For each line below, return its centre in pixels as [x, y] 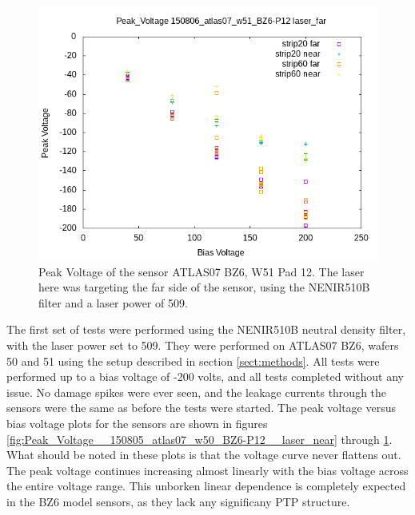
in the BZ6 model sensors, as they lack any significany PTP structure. [178, 501]
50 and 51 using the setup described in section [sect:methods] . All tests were [193, 360]
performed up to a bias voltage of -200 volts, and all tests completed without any [205, 376]
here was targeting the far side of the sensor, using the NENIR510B [204, 287]
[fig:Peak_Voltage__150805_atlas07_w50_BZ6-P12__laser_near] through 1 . [200, 439]
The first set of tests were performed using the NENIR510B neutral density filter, [206, 329]
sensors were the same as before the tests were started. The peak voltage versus [201, 408]
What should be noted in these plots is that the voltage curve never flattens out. [204, 455]
